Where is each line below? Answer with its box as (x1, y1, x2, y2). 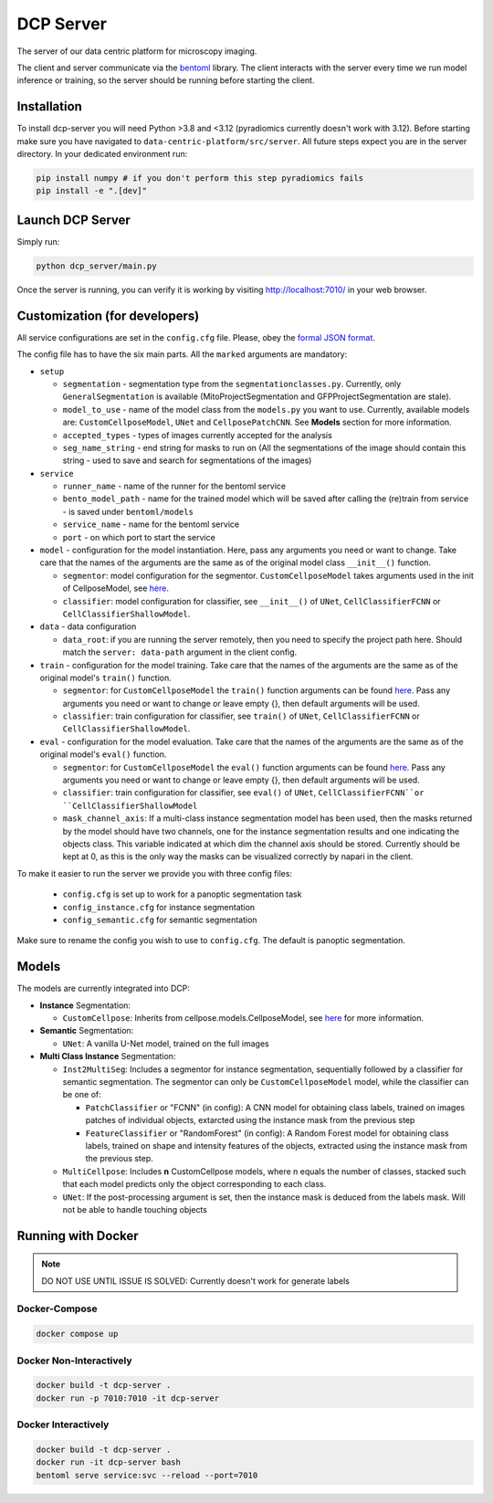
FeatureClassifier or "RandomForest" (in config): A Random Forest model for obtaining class (85, 1128, 449, 1139)
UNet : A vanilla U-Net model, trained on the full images (62, 1037, 269, 1049)
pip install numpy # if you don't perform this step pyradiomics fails (36, 173, 364, 183)
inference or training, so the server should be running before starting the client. (16, 75, 315, 86)
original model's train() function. (39, 672, 173, 683)
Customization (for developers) (16, 308, 200, 323)
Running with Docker (16, 1228, 139, 1244)
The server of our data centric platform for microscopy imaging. (16, 46, 257, 57)
